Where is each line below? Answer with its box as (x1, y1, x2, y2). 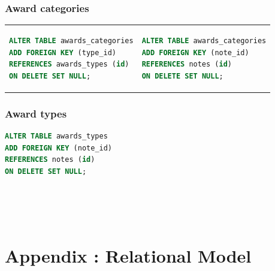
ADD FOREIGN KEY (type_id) (9, 48, 117, 57)
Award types (5, 106, 67, 121)
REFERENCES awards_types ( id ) (9, 60, 129, 69)
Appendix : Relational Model (5, 243, 252, 268)
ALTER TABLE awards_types (5, 132, 108, 141)
